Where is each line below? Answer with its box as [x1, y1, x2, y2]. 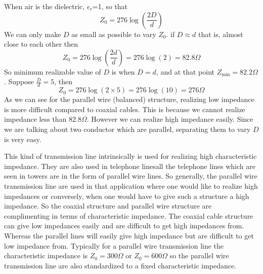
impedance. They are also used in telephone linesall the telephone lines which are [4, 160, 255, 171]
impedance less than [4, 114, 67, 124]
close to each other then [4, 39, 78, 49]
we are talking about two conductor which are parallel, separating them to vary [4, 123, 251, 134]
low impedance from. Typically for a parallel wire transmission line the [4, 240, 224, 251]
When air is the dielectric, [4, 1, 85, 11]
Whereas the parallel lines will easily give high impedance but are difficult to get [4, 230, 254, 241]
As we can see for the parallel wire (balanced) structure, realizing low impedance [4, 94, 254, 105]
